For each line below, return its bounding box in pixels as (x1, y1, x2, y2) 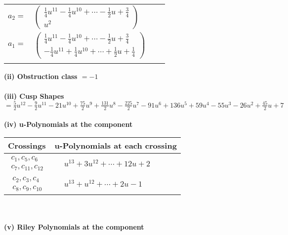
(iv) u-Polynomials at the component (4, 119, 133, 129)
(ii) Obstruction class (4, 71, 78, 81)
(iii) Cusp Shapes (4, 90, 64, 101)
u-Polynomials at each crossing (54, 139, 177, 151)
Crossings (8, 139, 46, 151)
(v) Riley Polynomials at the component (4, 222, 144, 232)
